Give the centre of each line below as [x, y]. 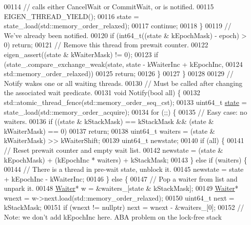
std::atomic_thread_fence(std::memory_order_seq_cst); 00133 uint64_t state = [125, 102]
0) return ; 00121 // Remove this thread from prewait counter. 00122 [106, 45]
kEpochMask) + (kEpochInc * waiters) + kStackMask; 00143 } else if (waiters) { [126, 159]
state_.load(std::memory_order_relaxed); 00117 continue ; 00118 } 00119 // [118, 26]
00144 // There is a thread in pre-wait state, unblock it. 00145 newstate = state [124, 169]
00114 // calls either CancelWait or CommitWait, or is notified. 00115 [109, 6]
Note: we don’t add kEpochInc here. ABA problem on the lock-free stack [113, 217]
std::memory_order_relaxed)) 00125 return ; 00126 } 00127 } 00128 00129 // [119, 73]
